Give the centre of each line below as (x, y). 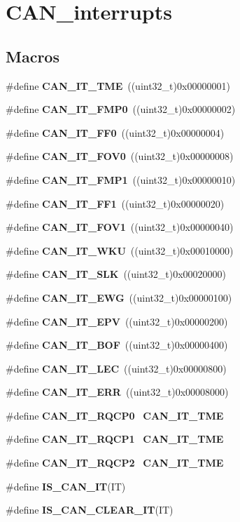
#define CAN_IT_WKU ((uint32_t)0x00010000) (120, 250)
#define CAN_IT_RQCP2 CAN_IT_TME (115, 463)
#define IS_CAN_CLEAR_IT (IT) (90, 510)
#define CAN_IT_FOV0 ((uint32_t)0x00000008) (120, 156)
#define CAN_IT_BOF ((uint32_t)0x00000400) (117, 345)
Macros (33, 56)
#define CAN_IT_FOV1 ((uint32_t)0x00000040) (120, 227)
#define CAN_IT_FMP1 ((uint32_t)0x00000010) (121, 179)
